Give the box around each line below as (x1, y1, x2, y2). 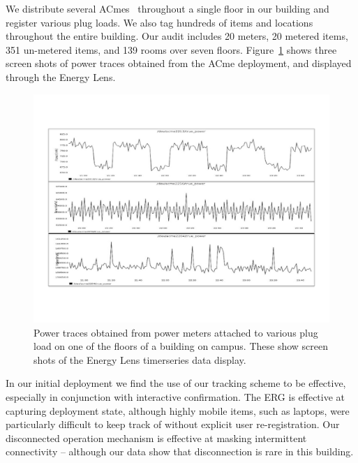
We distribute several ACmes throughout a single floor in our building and (6, 1, 329, 15)
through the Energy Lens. (6, 69, 116, 84)
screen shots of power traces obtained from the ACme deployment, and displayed (6, 56, 352, 71)
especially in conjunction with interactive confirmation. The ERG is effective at (6, 390, 345, 404)
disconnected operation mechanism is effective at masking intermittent (6, 430, 307, 445)
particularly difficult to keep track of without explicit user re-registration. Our (6, 417, 340, 432)
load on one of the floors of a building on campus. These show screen (33, 339, 329, 353)
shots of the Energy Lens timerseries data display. (33, 352, 246, 367)
